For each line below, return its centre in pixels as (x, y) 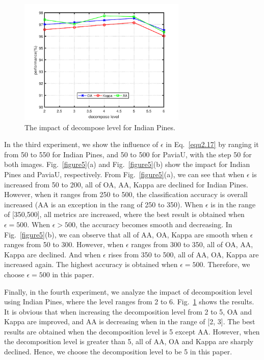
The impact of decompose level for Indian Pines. (100, 127)
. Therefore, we (227, 264)
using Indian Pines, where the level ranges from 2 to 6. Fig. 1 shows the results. (129, 302)
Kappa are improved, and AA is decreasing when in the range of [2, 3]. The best (130, 321)
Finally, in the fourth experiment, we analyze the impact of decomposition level (128, 291)
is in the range (233, 204)
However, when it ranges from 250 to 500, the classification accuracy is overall (126, 194)
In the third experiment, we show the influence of (81, 144)
